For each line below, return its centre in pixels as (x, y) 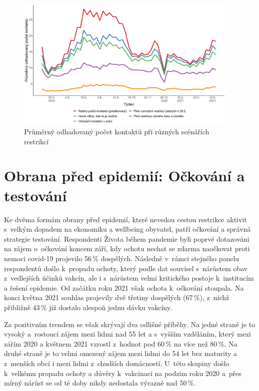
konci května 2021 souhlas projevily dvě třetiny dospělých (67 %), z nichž (117, 297)
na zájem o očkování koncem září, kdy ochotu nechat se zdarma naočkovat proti (127, 248)
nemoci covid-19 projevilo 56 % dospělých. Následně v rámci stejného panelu (122, 258)
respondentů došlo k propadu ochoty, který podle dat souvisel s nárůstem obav (126, 268)
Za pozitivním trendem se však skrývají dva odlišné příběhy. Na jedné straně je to (130, 324)
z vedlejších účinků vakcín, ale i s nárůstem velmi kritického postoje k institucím (129, 278)
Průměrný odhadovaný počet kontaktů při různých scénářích (117, 132)
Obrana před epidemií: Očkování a (124, 176)
